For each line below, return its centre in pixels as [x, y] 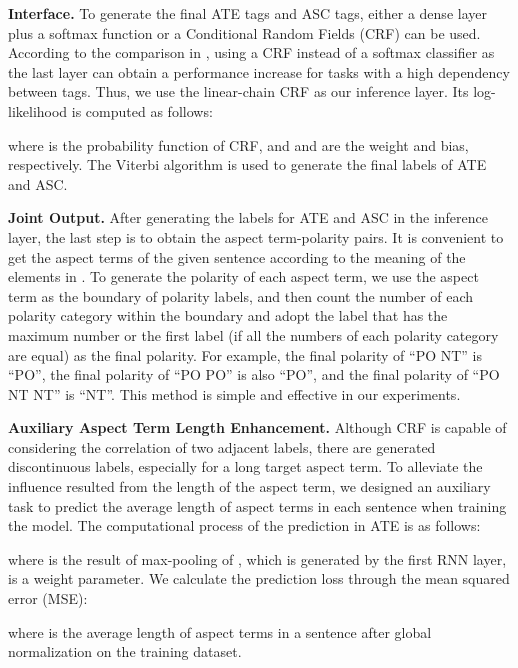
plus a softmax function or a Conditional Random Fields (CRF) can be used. [244, 32]
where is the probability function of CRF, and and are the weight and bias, [238, 144]
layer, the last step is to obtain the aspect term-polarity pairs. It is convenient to [256, 236]
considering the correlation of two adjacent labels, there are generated [222, 446]
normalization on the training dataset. [125, 651]
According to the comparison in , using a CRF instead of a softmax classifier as [251, 52]
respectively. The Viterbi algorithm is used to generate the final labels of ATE [247, 164]
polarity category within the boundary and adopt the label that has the [228, 315]
